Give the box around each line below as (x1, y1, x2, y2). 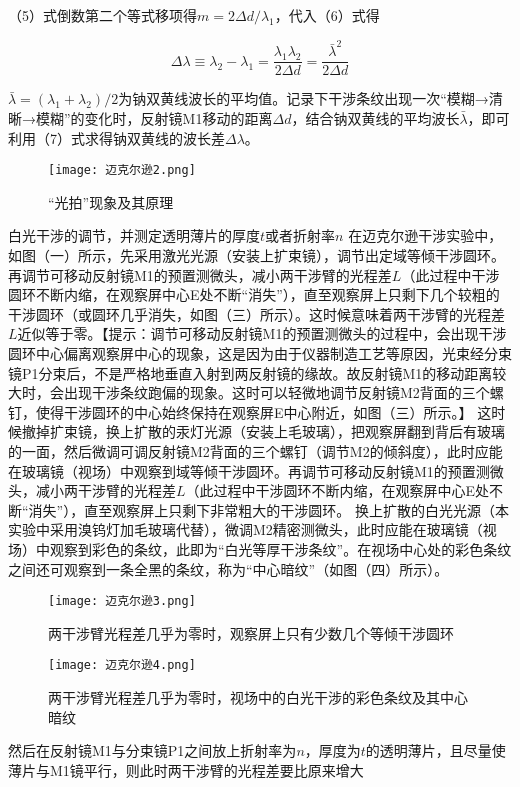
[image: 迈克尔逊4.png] (48, 658, 196, 673)
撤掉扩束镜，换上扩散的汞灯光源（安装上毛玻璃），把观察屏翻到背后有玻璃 (21, 421, 505, 442)
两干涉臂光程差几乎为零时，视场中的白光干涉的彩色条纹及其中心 (48, 687, 468, 707)
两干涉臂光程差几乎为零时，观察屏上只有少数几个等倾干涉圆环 (48, 622, 454, 643)
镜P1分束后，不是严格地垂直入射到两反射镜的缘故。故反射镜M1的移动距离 (8, 362, 493, 383)
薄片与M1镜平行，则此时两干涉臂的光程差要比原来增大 (8, 759, 364, 780)
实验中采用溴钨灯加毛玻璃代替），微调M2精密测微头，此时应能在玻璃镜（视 (8, 519, 497, 540)
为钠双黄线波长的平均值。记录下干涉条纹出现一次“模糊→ (118, 88, 489, 109)
